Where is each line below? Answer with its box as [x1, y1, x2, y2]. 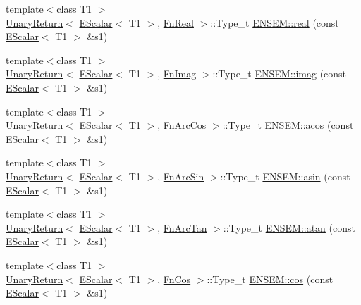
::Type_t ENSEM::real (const [210, 15, 339, 30]
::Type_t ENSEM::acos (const [222, 118, 354, 132]
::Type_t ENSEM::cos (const [207, 271, 334, 286]
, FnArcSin [157, 168, 204, 183]
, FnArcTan [157, 220, 207, 235]
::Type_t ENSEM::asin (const [220, 168, 350, 183]
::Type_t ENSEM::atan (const [223, 220, 355, 235]
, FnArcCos [157, 118, 207, 132]
